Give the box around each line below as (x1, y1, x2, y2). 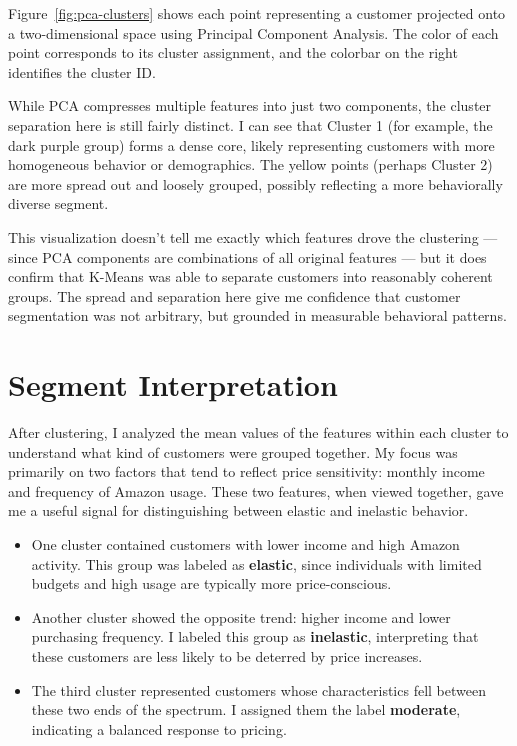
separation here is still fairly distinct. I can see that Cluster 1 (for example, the (8, 114, 493, 135)
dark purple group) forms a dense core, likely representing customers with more (8, 134, 495, 155)
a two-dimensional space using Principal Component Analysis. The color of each (8, 22, 499, 43)
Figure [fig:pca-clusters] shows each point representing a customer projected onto (8, 3, 506, 23)
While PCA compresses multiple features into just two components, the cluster (8, 95, 492, 116)
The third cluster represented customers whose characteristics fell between (31, 679, 486, 700)
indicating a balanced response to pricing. (31, 718, 287, 739)
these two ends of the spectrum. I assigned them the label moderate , (31, 699, 461, 720)
